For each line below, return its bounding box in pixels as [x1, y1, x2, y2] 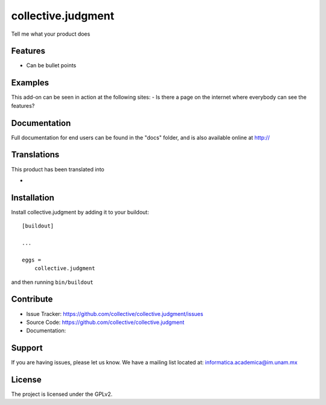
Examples [11, 77, 50, 88]
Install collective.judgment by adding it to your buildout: [11, 208, 149, 216]
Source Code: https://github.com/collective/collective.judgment [26, 318, 185, 326]
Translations [11, 150, 60, 160]
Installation [11, 193, 54, 203]
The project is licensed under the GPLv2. [11, 390, 113, 398]
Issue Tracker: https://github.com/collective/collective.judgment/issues [26, 310, 203, 317]
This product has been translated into [11, 165, 105, 173]
